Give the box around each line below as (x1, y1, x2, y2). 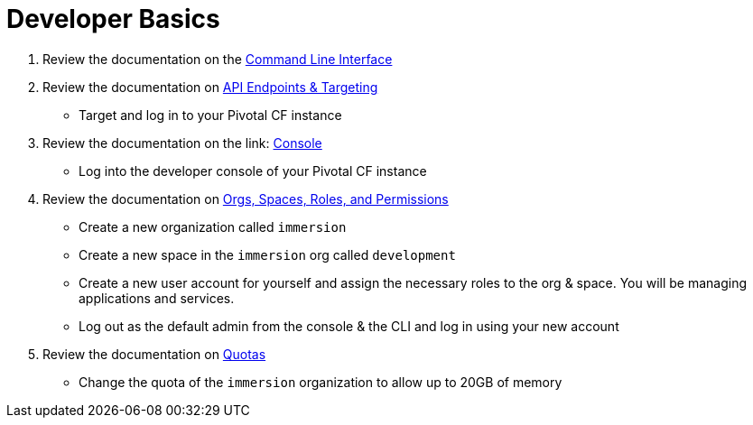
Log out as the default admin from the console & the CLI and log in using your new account (79, 318, 619, 334)
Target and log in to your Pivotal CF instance (79, 106, 342, 123)
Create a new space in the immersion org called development (79, 246, 456, 263)
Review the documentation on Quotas (42, 346, 266, 362)
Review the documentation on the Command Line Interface (42, 51, 393, 67)
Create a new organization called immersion (79, 218, 347, 235)
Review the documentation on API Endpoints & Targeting (42, 79, 378, 95)
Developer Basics (6, 4, 220, 34)
